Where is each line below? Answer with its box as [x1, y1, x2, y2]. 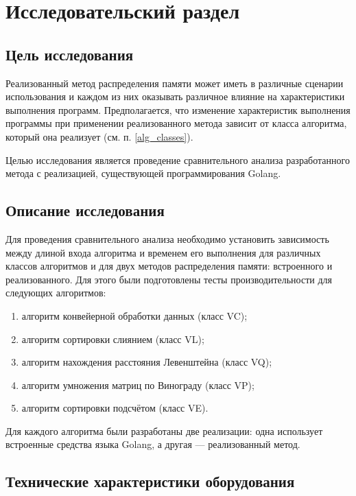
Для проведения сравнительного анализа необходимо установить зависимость [5, 231, 329, 246]
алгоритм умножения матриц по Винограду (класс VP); [21, 377, 254, 392]
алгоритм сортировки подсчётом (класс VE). [21, 401, 209, 415]
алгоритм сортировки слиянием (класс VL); [21, 331, 204, 346]
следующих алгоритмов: [5, 285, 106, 300]
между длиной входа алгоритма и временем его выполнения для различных [5, 245, 321, 259]
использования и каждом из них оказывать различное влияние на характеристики [5, 89, 345, 104]
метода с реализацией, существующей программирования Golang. [5, 166, 281, 180]
